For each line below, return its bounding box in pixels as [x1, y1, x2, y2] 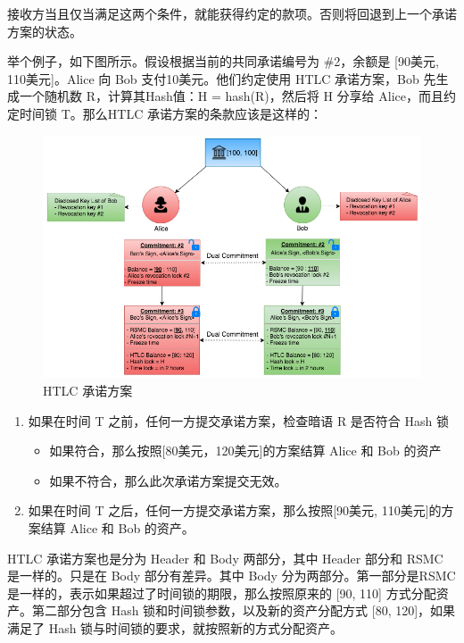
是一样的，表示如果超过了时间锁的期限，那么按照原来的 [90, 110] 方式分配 [7, 583, 436, 602]
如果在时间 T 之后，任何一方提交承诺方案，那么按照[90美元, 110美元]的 [28, 501, 442, 520]
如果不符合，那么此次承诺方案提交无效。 [49, 471, 287, 489]
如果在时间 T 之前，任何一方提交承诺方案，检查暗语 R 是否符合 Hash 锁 [28, 411, 449, 430]
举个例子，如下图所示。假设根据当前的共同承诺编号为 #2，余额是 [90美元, [7, 52, 439, 71]
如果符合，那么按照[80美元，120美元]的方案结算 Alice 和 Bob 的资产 [49, 441, 442, 460]
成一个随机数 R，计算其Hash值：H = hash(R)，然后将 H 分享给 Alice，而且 [7, 87, 443, 105]
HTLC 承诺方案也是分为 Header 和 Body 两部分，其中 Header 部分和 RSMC [7, 548, 443, 567]
